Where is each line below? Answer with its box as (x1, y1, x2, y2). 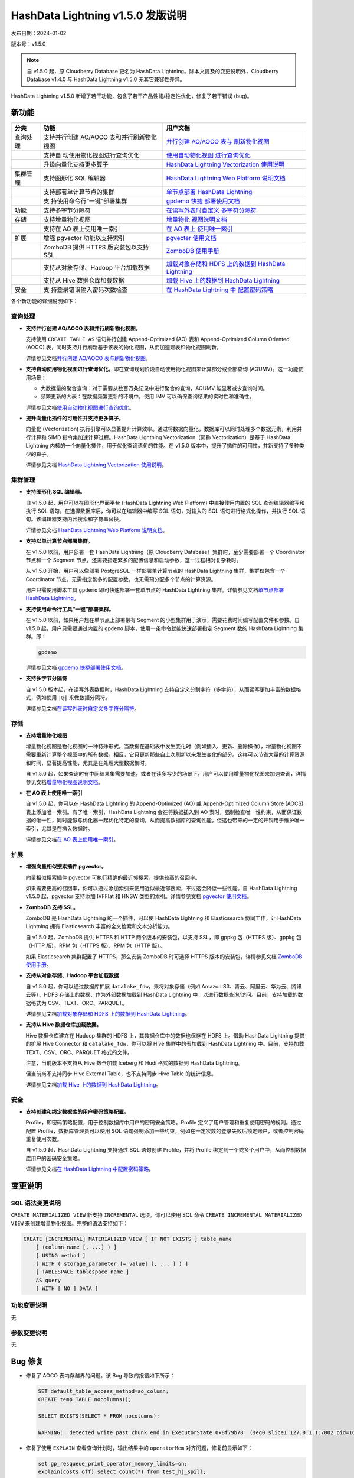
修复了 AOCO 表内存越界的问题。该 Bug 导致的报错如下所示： (25, 1372, 175, 1379)
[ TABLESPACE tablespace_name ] (35, 1269, 130, 1275)
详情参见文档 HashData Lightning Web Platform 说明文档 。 (25, 526, 168, 533)
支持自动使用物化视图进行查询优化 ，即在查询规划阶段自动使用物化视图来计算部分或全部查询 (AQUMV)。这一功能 (25, 365, 299, 372)
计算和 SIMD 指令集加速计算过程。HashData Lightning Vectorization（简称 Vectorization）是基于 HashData (30, 433, 291, 440)
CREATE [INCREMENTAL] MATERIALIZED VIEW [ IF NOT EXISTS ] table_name (23, 1236, 232, 1242)
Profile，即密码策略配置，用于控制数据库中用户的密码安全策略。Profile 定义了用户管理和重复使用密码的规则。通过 (25, 1119, 301, 1126)
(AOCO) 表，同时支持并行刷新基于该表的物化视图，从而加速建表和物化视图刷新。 (25, 343, 222, 351)
